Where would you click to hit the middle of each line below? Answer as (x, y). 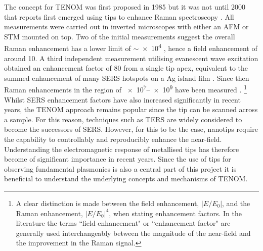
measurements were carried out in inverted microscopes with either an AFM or (126, 27)
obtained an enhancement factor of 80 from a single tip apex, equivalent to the (126, 68)
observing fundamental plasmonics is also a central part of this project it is (120, 168)
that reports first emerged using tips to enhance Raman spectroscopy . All (119, 16)
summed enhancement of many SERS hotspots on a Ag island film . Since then (127, 78)
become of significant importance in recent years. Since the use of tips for (118, 159)
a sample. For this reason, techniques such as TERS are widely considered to (123, 119)
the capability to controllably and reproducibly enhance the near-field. (113, 139)
